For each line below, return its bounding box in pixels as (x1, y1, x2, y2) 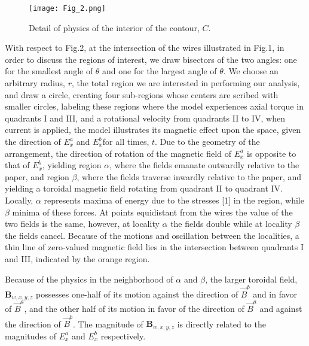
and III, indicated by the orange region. (5, 252, 150, 265)
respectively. (100, 329, 146, 342)
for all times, (102, 135, 149, 147)
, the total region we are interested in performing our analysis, (72, 77, 300, 89)
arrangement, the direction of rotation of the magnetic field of (5, 147, 231, 159)
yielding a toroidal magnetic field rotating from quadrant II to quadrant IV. (5, 182, 283, 195)
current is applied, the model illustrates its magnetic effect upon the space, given (5, 123, 301, 136)
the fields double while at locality (170, 217, 292, 230)
